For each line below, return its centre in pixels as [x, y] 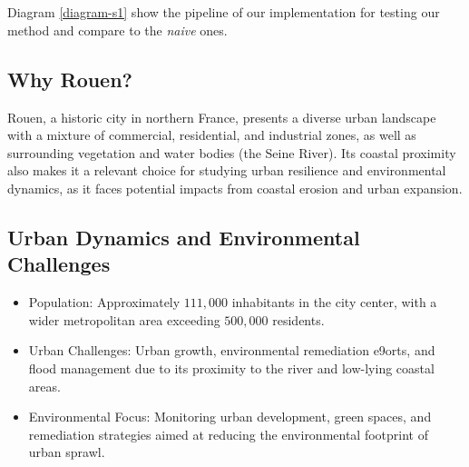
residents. [298, 319]
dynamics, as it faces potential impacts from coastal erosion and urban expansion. [235, 188]
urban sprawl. [67, 452]
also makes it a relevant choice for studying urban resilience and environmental [227, 170]
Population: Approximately [104, 302]
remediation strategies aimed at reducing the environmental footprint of [228, 434]
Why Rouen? [70, 79]
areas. [44, 386]
